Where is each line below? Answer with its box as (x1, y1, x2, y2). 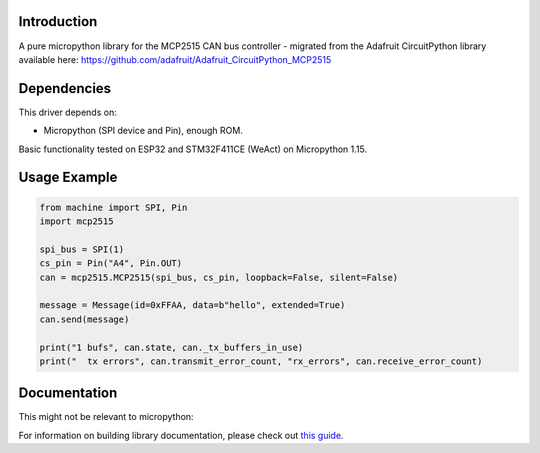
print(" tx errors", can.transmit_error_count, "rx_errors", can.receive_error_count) (39, 355, 483, 367)
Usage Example (18, 169, 118, 186)
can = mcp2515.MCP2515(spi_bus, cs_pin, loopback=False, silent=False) (39, 271, 399, 283)
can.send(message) (39, 313, 130, 325)
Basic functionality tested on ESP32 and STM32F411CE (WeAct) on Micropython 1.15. (18, 143, 368, 155)
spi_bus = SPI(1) (39, 243, 125, 255)
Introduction (18, 13, 98, 30)
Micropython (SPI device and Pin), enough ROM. (43, 125, 244, 137)
